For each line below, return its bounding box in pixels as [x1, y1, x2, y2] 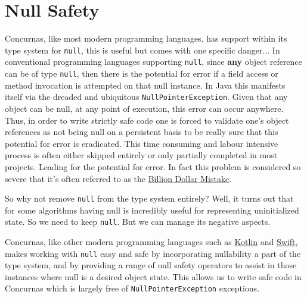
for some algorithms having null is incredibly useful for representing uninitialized [5, 203, 299, 216]
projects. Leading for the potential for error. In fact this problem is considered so [5, 160, 301, 172]
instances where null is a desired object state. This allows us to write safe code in [5, 270, 302, 283]
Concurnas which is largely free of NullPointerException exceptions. [5, 282, 260, 294]
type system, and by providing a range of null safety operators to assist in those [5, 259, 297, 271]
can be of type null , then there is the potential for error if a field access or [5, 67, 278, 80]
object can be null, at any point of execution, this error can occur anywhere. [5, 102, 284, 114]
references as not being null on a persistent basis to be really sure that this [5, 126, 278, 138]
